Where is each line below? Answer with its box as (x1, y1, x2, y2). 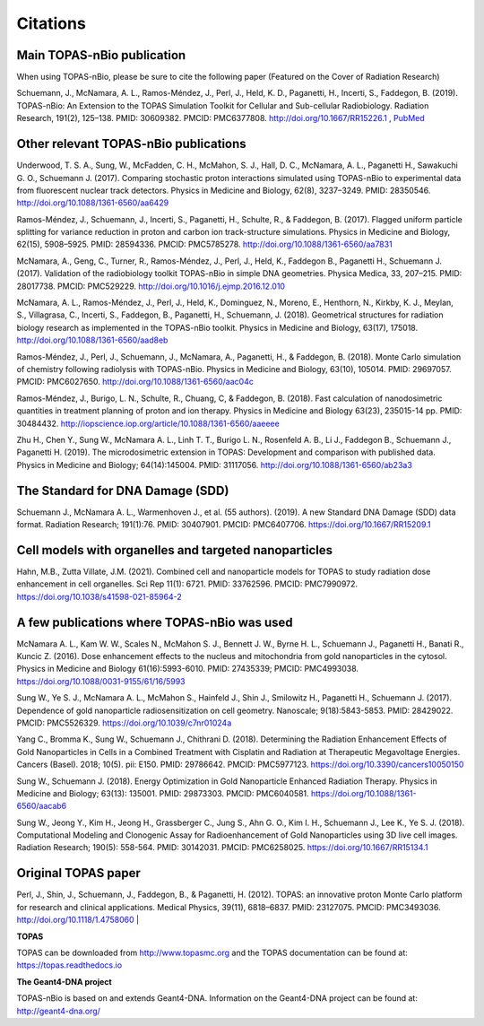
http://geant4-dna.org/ (16, 1005, 100, 1016)
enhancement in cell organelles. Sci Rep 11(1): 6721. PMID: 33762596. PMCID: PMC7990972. (16, 578, 359, 589)
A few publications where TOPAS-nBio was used (16, 614, 293, 630)
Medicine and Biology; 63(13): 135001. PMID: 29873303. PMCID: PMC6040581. (16, 787, 309, 798)
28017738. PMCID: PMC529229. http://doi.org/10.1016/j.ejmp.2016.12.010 (16, 281, 286, 291)
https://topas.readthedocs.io (16, 960, 123, 970)
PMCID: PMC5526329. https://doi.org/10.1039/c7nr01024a (16, 717, 232, 728)
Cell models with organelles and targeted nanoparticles (16, 543, 333, 558)
